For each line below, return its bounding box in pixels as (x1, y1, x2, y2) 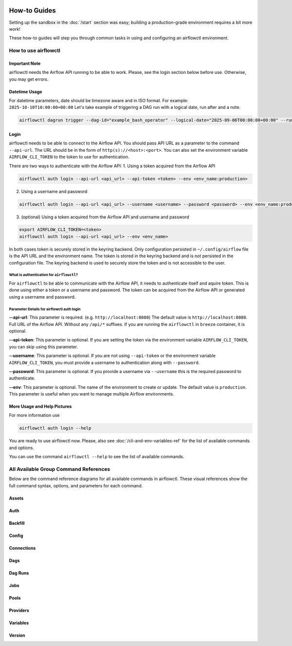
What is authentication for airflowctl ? (9, 272, 78, 277)
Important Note (9, 60, 41, 66)
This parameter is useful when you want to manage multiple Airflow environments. (9, 391, 175, 397)
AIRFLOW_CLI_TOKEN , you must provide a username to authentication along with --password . (9, 359, 200, 365)
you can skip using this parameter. (9, 343, 78, 350)
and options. (9, 445, 34, 450)
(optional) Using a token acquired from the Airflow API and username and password (21, 214, 189, 220)
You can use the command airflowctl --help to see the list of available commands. (9, 454, 184, 460)
